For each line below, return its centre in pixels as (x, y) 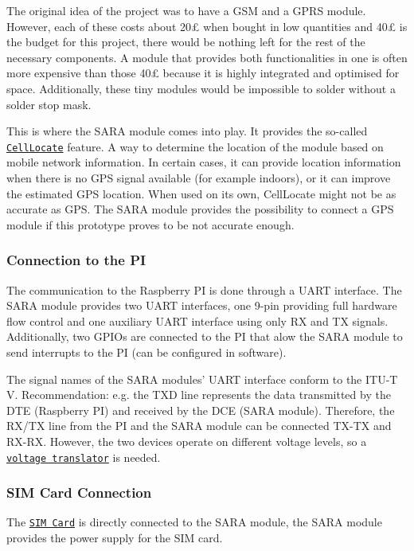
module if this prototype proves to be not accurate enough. (150, 224)
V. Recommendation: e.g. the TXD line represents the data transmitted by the (199, 395)
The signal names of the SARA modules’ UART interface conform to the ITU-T (202, 379)
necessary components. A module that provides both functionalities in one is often (207, 57)
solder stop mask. (49, 104)
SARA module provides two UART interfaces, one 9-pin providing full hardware (202, 305)
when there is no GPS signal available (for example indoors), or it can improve (199, 178)
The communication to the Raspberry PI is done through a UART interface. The (204, 289)
